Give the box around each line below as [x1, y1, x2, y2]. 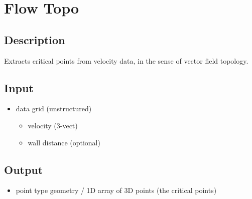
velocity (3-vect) [28, 120, 78, 130]
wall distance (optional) [28, 137, 100, 147]
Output [4, 161, 43, 177]
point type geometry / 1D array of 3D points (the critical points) [16, 185, 217, 195]
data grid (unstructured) [16, 103, 92, 114]
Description [4, 32, 65, 47]
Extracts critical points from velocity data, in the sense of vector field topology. [4, 55, 248, 66]
